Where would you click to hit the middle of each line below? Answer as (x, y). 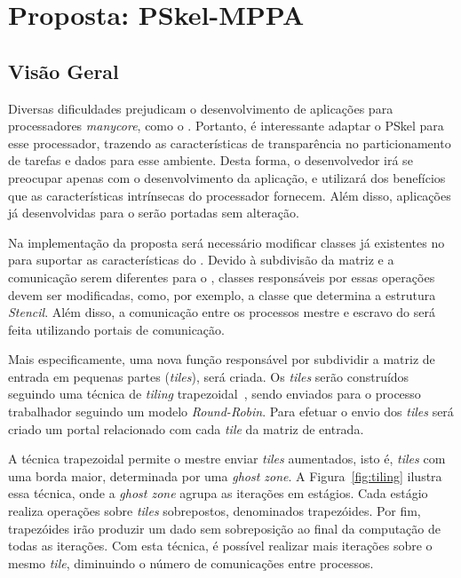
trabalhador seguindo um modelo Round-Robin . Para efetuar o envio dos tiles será (231, 412)
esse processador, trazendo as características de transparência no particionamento (230, 143)
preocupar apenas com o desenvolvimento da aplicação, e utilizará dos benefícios (227, 177)
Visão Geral (64, 71)
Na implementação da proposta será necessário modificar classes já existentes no (227, 242)
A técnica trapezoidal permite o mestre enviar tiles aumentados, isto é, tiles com (227, 459)
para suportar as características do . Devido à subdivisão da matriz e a (201, 260)
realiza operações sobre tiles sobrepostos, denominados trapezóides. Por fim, (215, 511)
